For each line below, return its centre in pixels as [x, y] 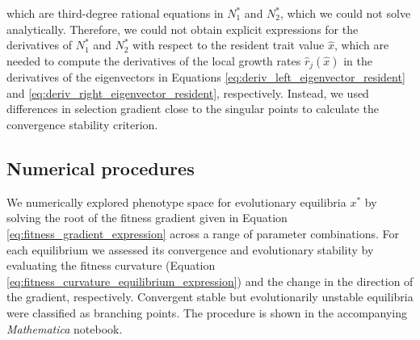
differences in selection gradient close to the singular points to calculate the [193, 109]
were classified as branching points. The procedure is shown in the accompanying [207, 312]
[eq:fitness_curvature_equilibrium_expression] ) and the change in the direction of [210, 281]
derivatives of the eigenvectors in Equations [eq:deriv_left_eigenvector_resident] [206, 77]
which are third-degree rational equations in [115, 13]
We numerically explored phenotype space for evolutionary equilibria [176, 201]
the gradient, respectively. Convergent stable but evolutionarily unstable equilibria [210, 297]
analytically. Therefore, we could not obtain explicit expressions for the [183, 29]
